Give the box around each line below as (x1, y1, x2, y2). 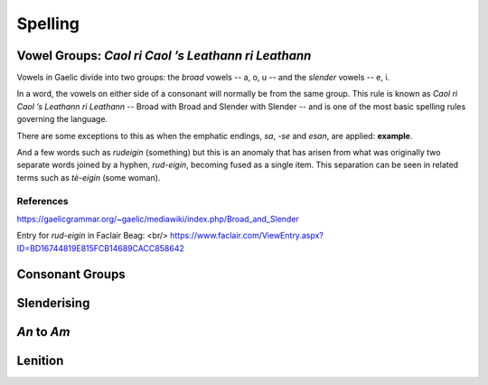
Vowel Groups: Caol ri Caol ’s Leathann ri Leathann (16, 48, 312, 63)
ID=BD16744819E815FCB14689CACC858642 (16, 242, 184, 253)
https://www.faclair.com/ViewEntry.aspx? (170, 230, 324, 241)
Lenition (16, 352, 64, 368)
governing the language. (16, 114, 108, 125)
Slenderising (16, 295, 90, 311)
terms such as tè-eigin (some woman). (16, 172, 161, 183)
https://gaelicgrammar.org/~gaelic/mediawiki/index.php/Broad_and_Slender (16, 213, 300, 224)
